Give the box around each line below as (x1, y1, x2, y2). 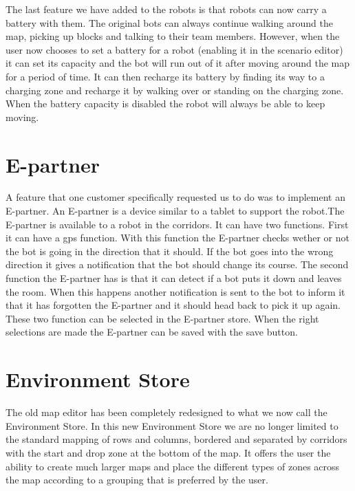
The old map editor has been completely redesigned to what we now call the (6, 405, 327, 419)
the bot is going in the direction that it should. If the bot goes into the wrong (6, 243, 334, 258)
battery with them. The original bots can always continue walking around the (6, 15, 333, 30)
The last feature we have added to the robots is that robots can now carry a (6, 2, 327, 16)
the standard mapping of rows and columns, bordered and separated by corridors (6, 432, 347, 446)
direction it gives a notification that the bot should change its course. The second (6, 257, 349, 272)
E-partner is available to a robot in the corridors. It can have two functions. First (6, 217, 349, 231)
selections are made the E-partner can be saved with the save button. (6, 325, 298, 339)
